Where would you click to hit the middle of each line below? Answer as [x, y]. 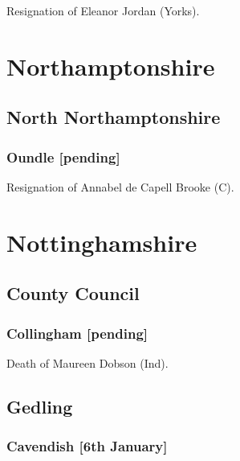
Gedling [40, 406]
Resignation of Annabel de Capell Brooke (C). [120, 186]
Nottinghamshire [102, 242]
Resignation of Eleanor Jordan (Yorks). [103, 10]
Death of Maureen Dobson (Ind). [87, 362]
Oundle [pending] [63, 156]
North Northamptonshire [114, 117]
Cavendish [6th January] [87, 446]
